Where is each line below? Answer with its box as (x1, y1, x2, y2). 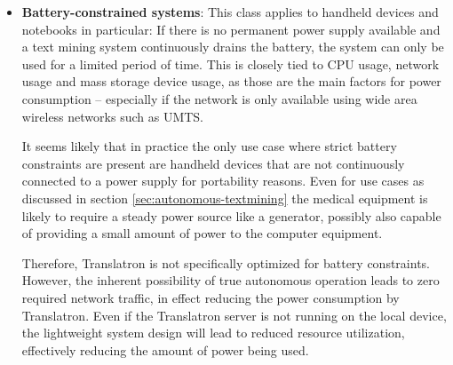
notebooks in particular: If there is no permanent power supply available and (21, 20, 441, 38)
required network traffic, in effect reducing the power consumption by (21, 288, 400, 306)
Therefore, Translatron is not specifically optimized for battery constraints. (21, 253, 430, 272)
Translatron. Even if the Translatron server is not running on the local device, (21, 305, 447, 324)
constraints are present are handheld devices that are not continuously (21, 154, 405, 172)
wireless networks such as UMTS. (21, 107, 204, 125)
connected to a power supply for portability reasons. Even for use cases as (21, 171, 425, 190)
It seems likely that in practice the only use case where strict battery (21, 137, 397, 155)
